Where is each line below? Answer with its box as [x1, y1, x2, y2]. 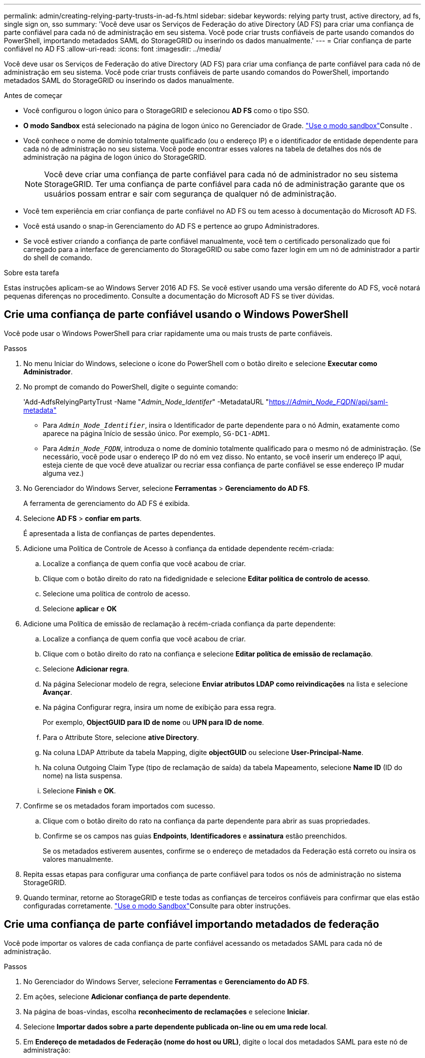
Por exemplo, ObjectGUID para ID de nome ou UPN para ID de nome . [43, 718, 264, 726]
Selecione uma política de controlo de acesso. [43, 589, 190, 598]
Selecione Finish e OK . [43, 786, 116, 795]
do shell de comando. [23, 253, 92, 262]
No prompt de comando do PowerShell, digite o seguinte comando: [23, 382, 238, 391]
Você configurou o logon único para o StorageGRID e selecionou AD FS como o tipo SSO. [23, 106, 310, 115]
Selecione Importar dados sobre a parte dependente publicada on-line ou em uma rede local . [23, 1022, 328, 1031]
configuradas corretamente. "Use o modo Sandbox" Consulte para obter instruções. [23, 901, 291, 910]
